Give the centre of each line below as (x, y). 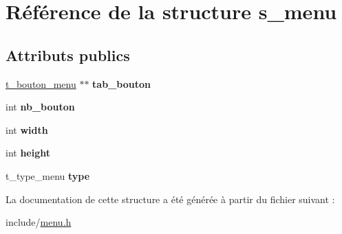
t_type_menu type (48, 175)
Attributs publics (68, 55)
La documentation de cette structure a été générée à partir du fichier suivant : (170, 199)
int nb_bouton (40, 107)
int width (27, 129)
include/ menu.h (39, 222)
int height (28, 153)
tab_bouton (121, 83)
